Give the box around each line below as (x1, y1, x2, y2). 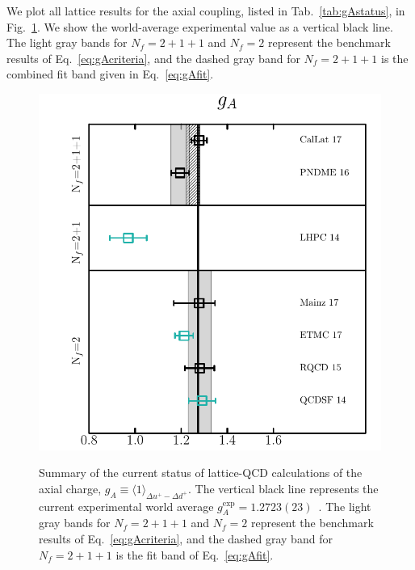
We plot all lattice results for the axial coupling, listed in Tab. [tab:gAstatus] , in (6, 2, 405, 19)
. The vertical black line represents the (188, 479, 379, 496)
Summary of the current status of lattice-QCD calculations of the (39, 464, 363, 481)
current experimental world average (39, 497, 214, 514)
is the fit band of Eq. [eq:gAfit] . (115, 546, 274, 563)
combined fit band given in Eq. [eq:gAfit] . (6, 65, 214, 82)
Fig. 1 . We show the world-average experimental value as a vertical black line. (6, 18, 393, 35)
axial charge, (39, 479, 102, 496)
